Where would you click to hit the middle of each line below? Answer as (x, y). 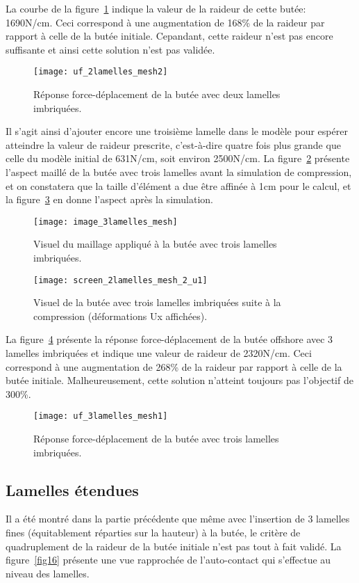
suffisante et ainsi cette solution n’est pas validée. (110, 49)
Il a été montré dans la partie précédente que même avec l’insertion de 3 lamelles (178, 519)
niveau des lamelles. (48, 573)
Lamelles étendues (72, 489)
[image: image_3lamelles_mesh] (106, 222)
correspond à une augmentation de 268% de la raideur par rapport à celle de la (174, 366)
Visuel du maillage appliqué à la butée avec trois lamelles (155, 244)
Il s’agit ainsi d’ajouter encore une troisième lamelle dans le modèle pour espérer (177, 131)
